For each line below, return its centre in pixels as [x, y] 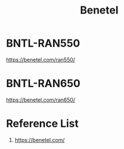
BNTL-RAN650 [43, 84]
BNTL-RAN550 [43, 43]
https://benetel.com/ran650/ [41, 100]
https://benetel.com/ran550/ [41, 59]
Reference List [42, 124]
